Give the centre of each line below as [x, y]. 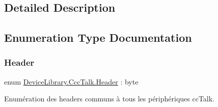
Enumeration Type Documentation [98, 37]
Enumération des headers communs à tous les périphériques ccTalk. [110, 99]
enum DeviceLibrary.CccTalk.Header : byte [71, 81]
